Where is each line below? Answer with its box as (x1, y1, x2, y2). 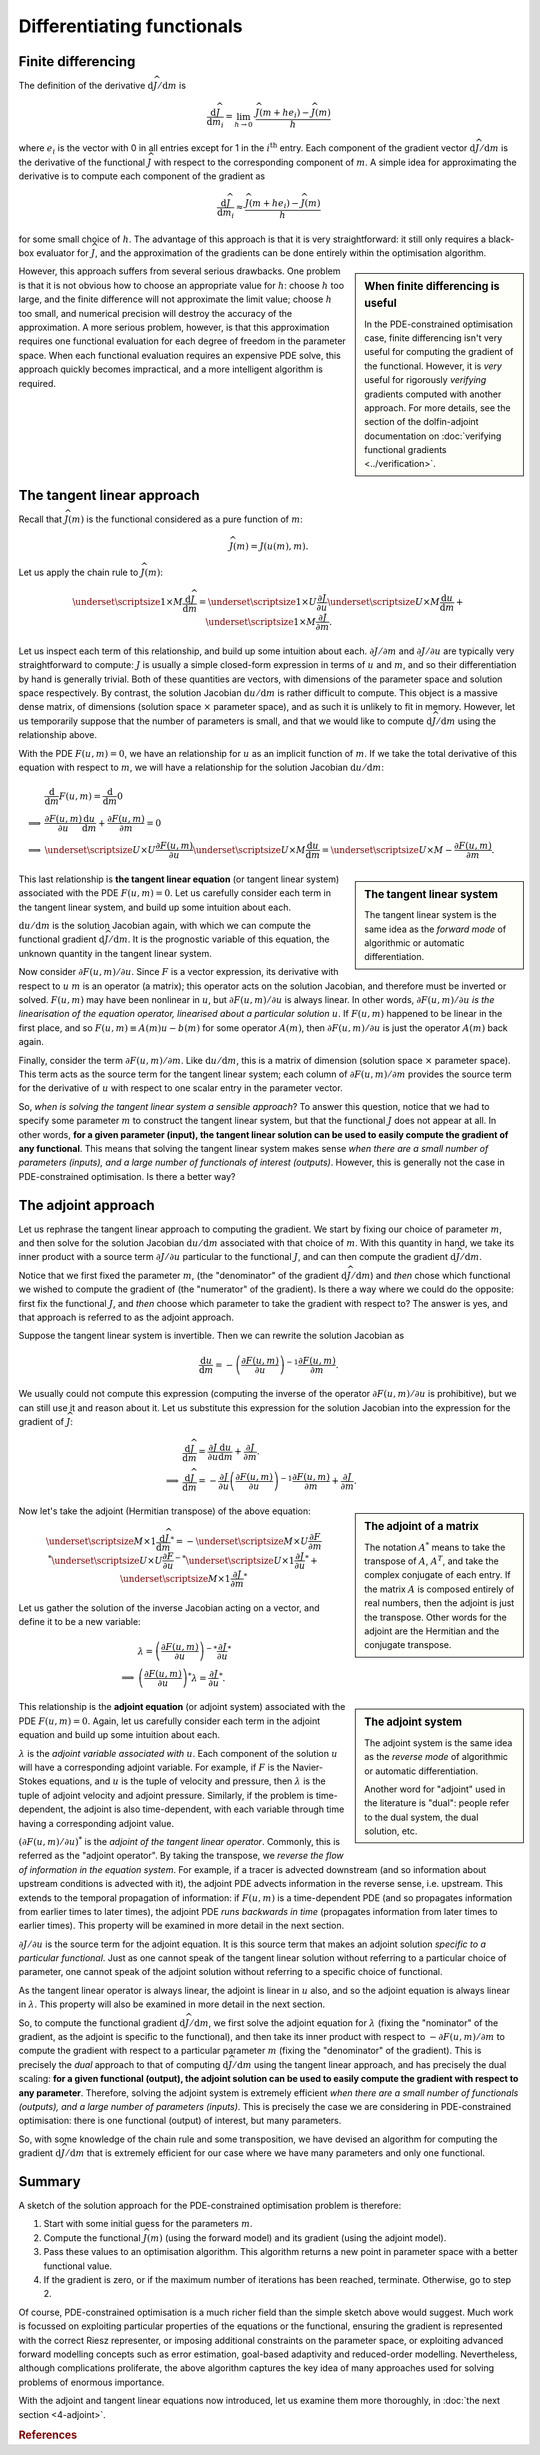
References (18, 2428, 78, 2442)
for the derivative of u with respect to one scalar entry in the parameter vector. (18, 1082, 344, 1094)
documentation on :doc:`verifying (364, 430, 502, 442)
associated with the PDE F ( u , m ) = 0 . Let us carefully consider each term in (18, 887, 332, 899)
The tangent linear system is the (364, 909, 497, 921)
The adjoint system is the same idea (364, 1736, 513, 1749)
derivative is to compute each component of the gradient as (18, 170, 265, 182)
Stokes (18, 1775, 47, 1787)
